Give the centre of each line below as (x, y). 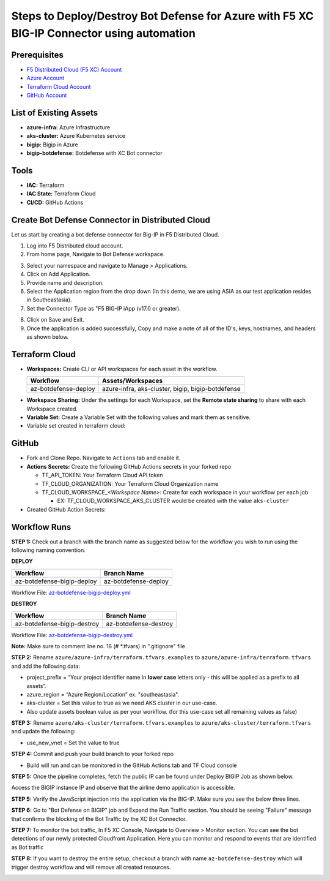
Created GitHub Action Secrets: (66, 509)
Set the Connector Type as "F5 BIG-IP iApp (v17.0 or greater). (104, 308)
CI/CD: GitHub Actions (55, 202)
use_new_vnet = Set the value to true (73, 743)
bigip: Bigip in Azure (53, 145)
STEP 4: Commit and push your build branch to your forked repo (93, 754)
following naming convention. (48, 550)
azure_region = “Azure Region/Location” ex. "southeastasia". (103, 694)
